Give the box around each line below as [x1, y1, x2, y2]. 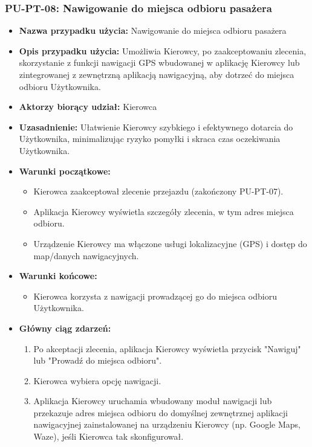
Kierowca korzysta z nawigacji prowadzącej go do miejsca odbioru [33, 289, 277, 302]
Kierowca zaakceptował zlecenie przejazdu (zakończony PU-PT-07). [33, 185, 284, 198]
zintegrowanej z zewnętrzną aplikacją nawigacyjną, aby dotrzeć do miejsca [19, 68, 294, 80]
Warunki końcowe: [19, 269, 97, 282]
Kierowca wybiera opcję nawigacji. [33, 374, 161, 387]
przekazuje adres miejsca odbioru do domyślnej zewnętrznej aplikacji [33, 406, 288, 419]
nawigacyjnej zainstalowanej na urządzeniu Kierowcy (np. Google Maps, [33, 418, 301, 431]
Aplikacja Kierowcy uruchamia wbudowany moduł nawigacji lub [33, 394, 272, 407]
